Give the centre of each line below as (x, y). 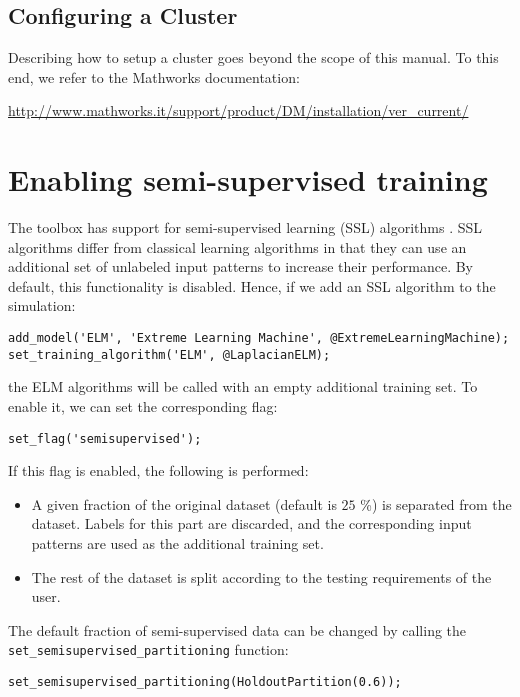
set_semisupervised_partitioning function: (148, 649)
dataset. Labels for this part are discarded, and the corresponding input (251, 523)
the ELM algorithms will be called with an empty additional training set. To (243, 386)
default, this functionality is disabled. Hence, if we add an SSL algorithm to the (252, 285)
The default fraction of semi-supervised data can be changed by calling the (237, 629)
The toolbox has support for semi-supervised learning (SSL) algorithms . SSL (245, 227)
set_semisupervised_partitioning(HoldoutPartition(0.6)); (205, 682)
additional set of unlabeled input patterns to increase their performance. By (240, 266)
